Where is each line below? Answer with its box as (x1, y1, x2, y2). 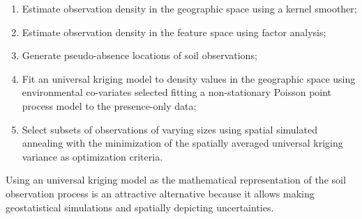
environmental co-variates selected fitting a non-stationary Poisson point (22, 85, 332, 99)
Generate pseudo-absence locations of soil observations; (22, 48, 257, 63)
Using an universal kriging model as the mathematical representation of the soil (6, 172, 346, 187)
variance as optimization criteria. (22, 149, 163, 163)
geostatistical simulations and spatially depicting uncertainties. (6, 200, 274, 214)
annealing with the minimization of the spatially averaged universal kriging (22, 136, 343, 150)
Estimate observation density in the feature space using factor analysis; (22, 24, 326, 39)
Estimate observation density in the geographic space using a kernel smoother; (22, 1, 357, 15)
